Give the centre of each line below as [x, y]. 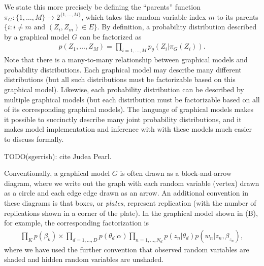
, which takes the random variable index [144, 16]
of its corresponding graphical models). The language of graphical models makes [129, 109]
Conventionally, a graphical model [57, 173]
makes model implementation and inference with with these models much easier [128, 129]
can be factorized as [111, 36]
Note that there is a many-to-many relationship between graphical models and [126, 60]
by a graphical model [37, 36]
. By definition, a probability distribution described [177, 27]
